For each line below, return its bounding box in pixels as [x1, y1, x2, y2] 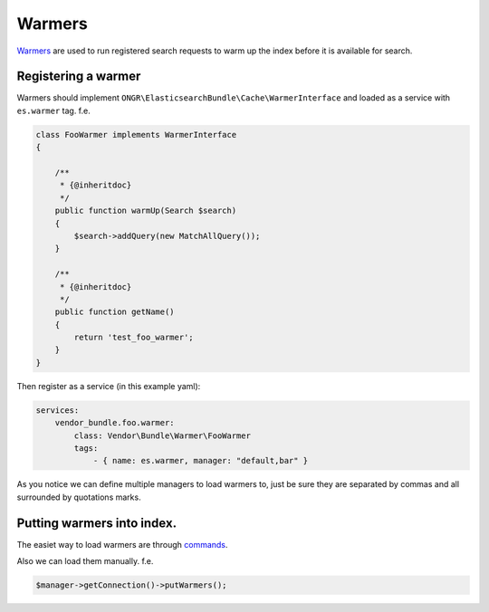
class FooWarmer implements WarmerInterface [35, 129, 237, 139]
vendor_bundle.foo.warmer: [54, 417, 176, 428]
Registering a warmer [16, 69, 141, 84]
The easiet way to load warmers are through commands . [16, 539, 228, 550]
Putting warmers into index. [16, 515, 177, 531]
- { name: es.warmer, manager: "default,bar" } [92, 455, 309, 466]
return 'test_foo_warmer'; [73, 332, 194, 343]
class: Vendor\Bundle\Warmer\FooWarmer [73, 430, 251, 441]
